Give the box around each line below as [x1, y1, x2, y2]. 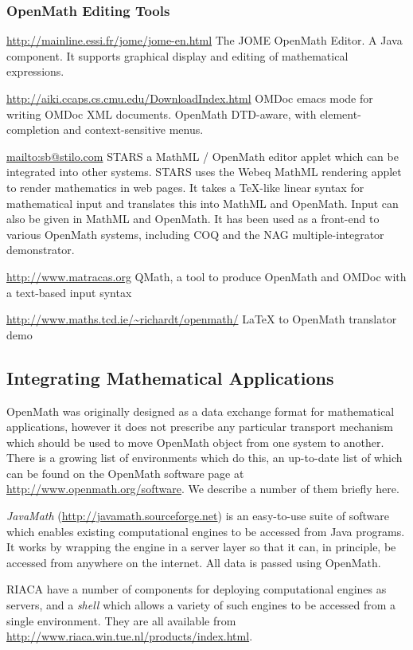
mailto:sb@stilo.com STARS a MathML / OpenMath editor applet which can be [6, 147, 399, 164]
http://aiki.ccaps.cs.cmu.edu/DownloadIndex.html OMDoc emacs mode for [6, 90, 373, 106]
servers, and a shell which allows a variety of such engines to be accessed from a [6, 597, 396, 613]
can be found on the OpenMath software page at [6, 464, 244, 481]
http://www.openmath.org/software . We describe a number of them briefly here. [6, 480, 399, 497]
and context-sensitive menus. [63, 121, 204, 138]
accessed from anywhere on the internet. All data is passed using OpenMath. [6, 554, 381, 570]
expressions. [6, 63, 64, 80]
